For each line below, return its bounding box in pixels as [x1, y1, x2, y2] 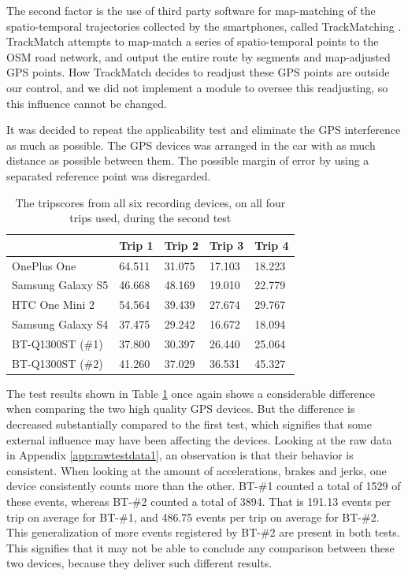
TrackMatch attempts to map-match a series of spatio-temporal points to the [6, 33, 379, 50]
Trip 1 [119, 236, 154, 253]
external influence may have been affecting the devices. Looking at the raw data [6, 431, 392, 448]
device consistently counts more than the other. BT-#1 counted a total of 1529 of [6, 478, 401, 494]
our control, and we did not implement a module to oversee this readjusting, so [6, 79, 388, 95]
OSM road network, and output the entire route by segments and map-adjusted [6, 48, 391, 65]
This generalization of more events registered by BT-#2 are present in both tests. [6, 524, 400, 541]
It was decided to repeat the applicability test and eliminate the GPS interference [6, 121, 401, 138]
